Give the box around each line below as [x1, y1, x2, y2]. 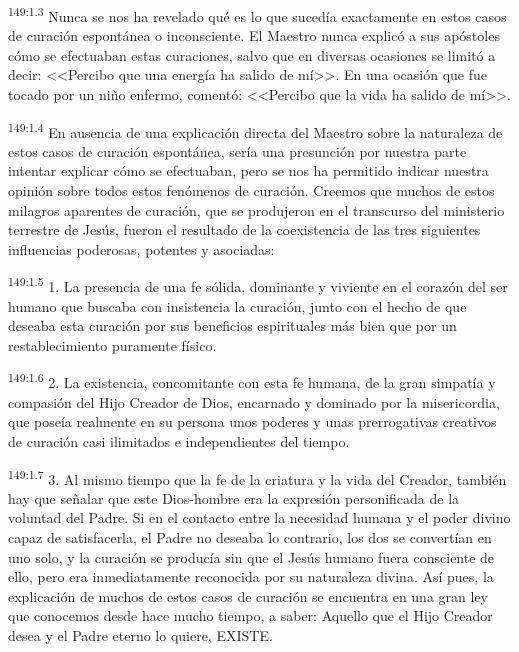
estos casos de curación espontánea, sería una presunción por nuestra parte [8, 140, 467, 161]
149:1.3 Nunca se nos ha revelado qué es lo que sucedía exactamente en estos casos [8, 3, 507, 26]
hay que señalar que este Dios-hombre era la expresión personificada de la [8, 487, 460, 508]
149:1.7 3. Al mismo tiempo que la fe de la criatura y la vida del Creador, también [8, 465, 507, 489]
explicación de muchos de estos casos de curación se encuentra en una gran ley [8, 585, 489, 606]
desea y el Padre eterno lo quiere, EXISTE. [8, 624, 273, 645]
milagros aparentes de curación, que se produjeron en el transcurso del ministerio [8, 199, 505, 220]
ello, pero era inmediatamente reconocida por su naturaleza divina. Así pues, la [8, 566, 494, 587]
